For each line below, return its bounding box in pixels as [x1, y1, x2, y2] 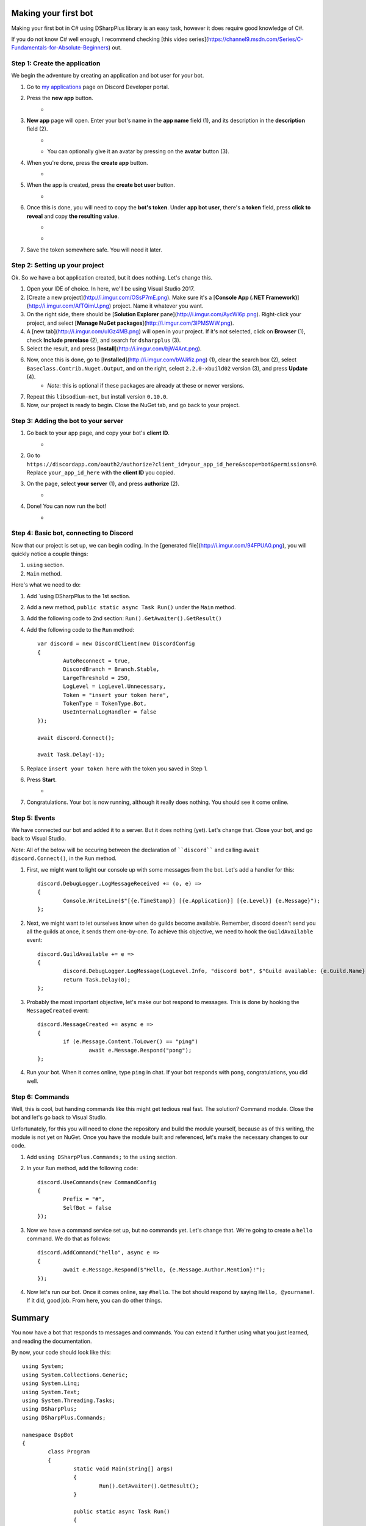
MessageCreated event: [26, 1007, 89, 1014]
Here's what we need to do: [11, 581, 81, 588]
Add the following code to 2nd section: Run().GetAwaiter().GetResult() [26, 615, 222, 622]
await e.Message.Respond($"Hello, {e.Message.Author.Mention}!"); [63, 1267, 266, 1273]
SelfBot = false [63, 1204, 112, 1211]
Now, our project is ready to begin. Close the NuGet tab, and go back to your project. [26, 402, 240, 409]
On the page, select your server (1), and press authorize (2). [26, 480, 180, 488]
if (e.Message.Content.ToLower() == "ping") [63, 1038, 198, 1045]
